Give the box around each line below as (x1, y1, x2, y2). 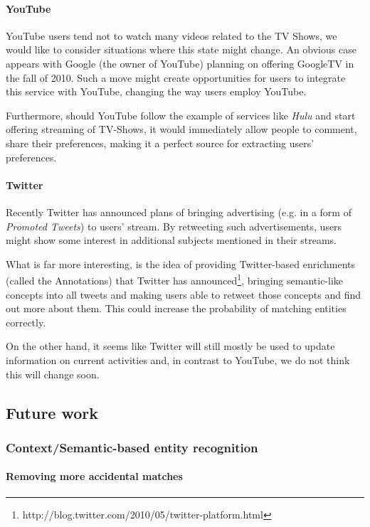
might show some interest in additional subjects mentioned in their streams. (6, 233, 337, 247)
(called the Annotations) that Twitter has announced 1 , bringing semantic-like (6, 271, 344, 287)
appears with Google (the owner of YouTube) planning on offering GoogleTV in (6, 55, 354, 70)
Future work (6, 401, 99, 423)
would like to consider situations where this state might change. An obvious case (6, 42, 356, 57)
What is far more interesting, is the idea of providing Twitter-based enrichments (6, 256, 356, 271)
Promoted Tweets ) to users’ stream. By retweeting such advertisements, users (6, 218, 342, 233)
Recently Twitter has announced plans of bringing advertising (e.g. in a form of (6, 204, 351, 219)
